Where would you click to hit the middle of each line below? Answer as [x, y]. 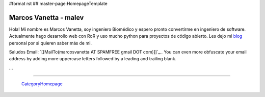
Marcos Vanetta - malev [46, 17]
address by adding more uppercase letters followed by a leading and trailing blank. [93, 59]
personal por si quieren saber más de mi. [50, 43]
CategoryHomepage [42, 84]
